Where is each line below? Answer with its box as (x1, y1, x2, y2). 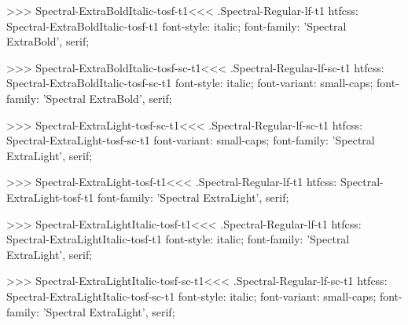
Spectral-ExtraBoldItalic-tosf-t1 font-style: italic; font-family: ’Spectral (6, 17, 347, 34)
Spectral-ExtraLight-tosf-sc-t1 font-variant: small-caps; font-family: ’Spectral (6, 132, 375, 148)
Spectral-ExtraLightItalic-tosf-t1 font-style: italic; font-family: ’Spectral (6, 231, 350, 247)
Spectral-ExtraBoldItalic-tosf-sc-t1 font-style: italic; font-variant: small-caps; (6, 75, 373, 91)
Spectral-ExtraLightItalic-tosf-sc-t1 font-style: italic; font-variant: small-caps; (6, 287, 377, 304)
